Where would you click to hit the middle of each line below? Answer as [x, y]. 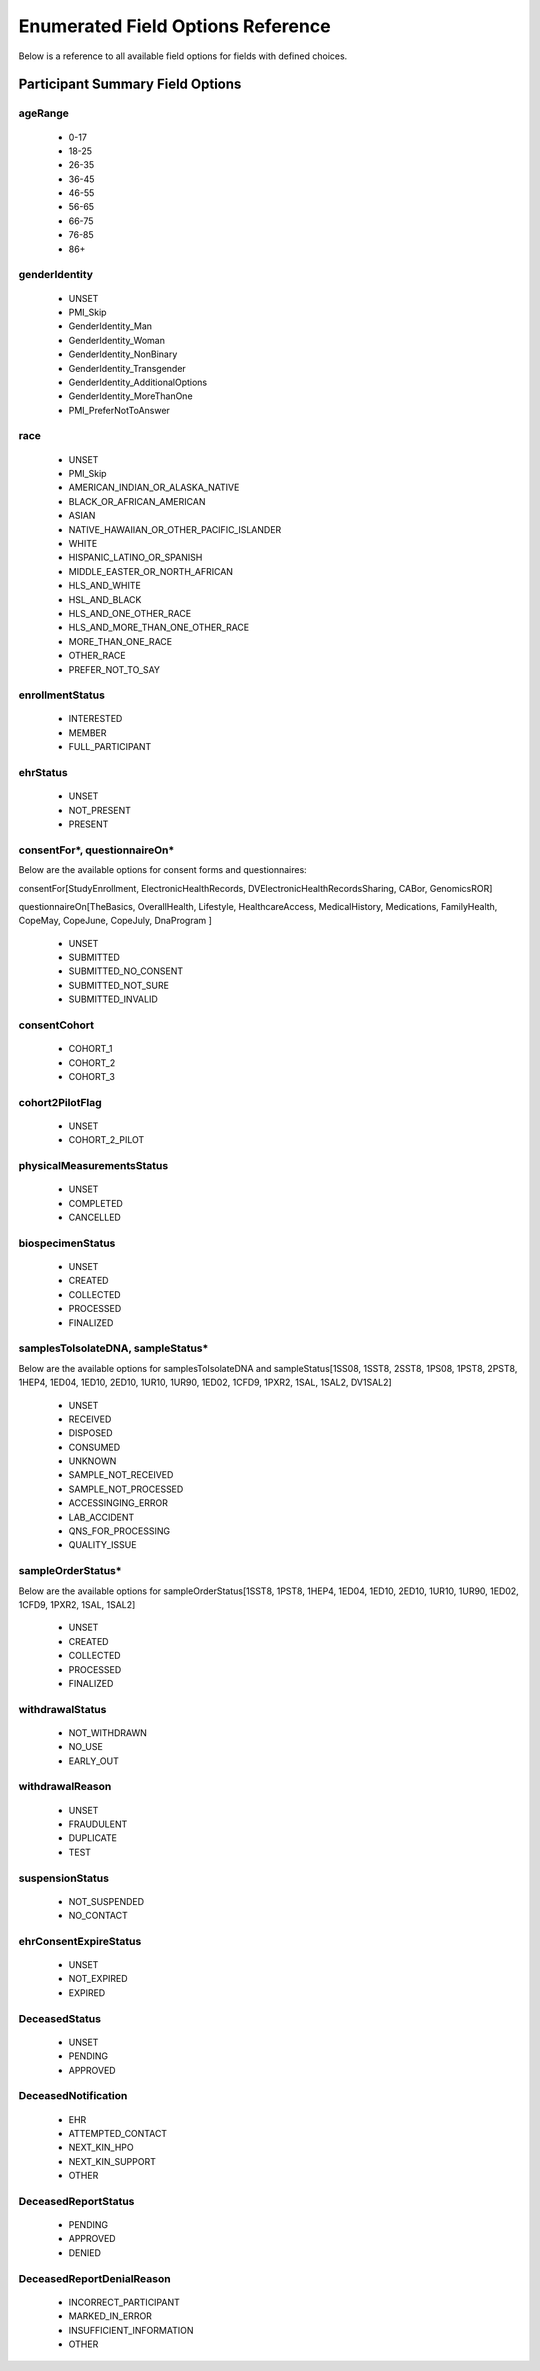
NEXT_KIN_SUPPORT [112, 2161]
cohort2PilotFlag [60, 1102]
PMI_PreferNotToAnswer [119, 410]
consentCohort [56, 1025]
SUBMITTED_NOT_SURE [119, 985]
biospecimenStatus [67, 1243]
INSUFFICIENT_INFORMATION [131, 2330]
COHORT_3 [91, 1076]
